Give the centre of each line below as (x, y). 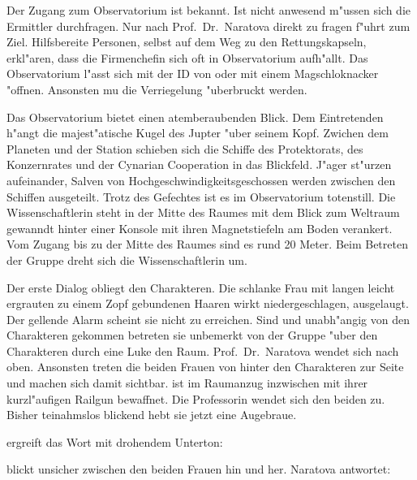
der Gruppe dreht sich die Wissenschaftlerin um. (127, 259)
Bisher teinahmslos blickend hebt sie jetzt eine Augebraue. (152, 415)
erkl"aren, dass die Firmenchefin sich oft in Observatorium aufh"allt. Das (187, 57)
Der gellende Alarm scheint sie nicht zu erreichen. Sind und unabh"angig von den (208, 319)
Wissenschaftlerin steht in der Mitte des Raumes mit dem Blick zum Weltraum (203, 212)
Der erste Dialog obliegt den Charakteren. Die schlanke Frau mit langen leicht (201, 287)
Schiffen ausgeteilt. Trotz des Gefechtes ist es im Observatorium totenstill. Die (201, 196)
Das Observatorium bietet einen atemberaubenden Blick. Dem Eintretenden (195, 117)
